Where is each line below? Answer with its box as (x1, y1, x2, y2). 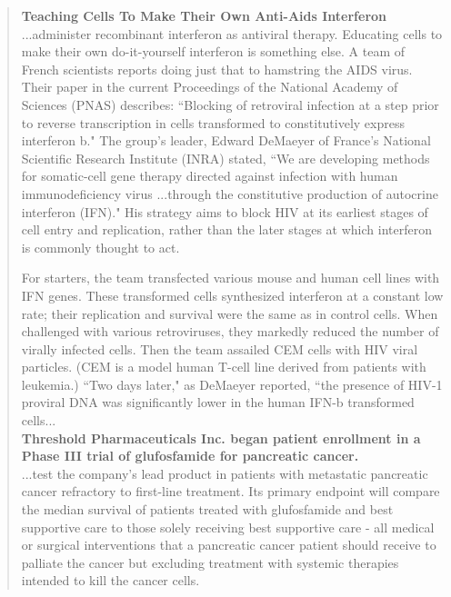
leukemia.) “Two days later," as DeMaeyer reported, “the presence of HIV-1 (21, 374, 443, 393)
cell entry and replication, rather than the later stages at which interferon (21, 220, 432, 239)
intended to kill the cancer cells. (21, 571, 200, 590)
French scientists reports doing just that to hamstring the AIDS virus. (21, 59, 413, 78)
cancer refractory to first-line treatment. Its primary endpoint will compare (21, 482, 440, 501)
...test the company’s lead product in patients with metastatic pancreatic (21, 463, 428, 483)
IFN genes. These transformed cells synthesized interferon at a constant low (21, 285, 444, 304)
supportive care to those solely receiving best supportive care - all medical (21, 517, 435, 536)
